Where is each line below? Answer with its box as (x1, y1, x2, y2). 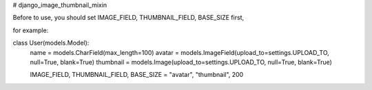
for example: (12, 26, 49, 34)
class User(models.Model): (12, 38, 90, 47)
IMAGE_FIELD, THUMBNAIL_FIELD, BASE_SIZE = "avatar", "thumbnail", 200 (30, 71, 244, 79)
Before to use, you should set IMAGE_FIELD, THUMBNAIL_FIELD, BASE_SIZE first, (12, 14, 245, 22)
